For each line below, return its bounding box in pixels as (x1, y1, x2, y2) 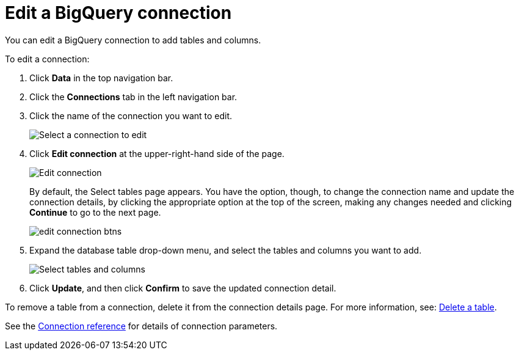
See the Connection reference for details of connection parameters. (5, 320, 278, 331)
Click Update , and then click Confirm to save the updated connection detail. (29, 282, 336, 293)
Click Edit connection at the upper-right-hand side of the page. (29, 148, 285, 159)
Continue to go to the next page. (29, 207, 161, 218)
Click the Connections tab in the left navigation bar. (29, 91, 238, 102)
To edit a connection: (5, 53, 90, 64)
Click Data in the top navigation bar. (29, 72, 173, 83)
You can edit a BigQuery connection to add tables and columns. (5, 34, 261, 45)
